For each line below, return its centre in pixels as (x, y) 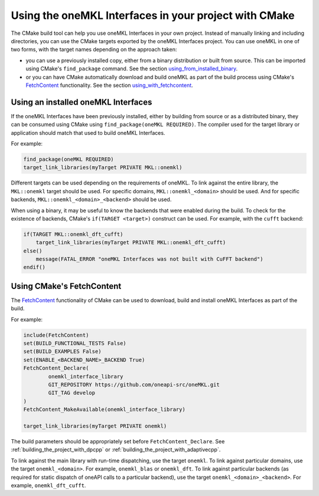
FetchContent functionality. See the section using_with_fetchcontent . (109, 85)
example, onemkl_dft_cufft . (48, 485)
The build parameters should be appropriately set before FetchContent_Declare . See (118, 441)
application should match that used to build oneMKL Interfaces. (88, 132)
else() (33, 251)
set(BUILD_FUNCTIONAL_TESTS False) (75, 343)
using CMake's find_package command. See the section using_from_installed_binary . (132, 69)
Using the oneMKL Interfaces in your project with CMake (153, 15)
